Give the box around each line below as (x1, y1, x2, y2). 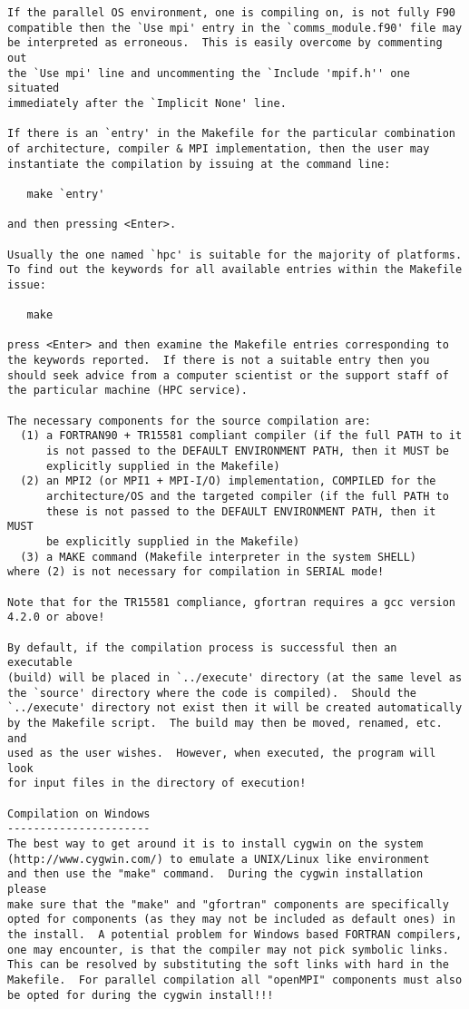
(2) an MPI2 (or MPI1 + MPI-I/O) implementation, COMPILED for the (20, 475, 436, 488)
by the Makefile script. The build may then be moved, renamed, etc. (7, 716, 443, 730)
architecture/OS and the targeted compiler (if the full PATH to (45, 490, 449, 503)
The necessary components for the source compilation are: (7, 414, 371, 427)
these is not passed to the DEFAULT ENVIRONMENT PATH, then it (45, 504, 436, 518)
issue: (7, 278, 46, 291)
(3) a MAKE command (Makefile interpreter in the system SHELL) (20, 550, 417, 563)
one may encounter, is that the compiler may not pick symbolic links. (7, 943, 449, 956)
